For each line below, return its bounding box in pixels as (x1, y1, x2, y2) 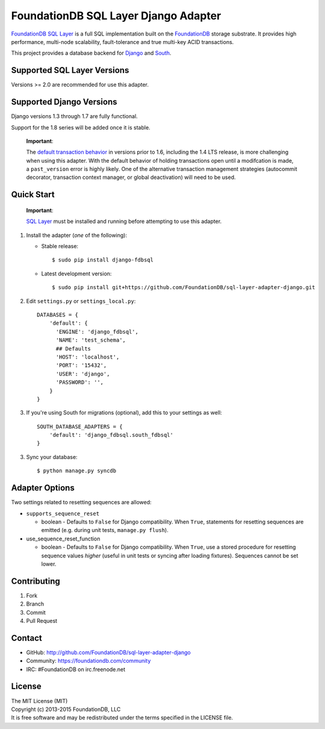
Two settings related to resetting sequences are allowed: (11, 499, 152, 506)
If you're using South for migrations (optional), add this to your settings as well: (26, 409, 222, 416)
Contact (11, 633, 42, 643)
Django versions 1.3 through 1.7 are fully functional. (11, 113, 138, 120)
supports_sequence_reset (26, 510, 99, 517)
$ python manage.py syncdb (37, 468, 117, 474)
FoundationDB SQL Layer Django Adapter (11, 9, 221, 22)
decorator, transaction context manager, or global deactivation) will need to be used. (26, 174, 236, 181)
